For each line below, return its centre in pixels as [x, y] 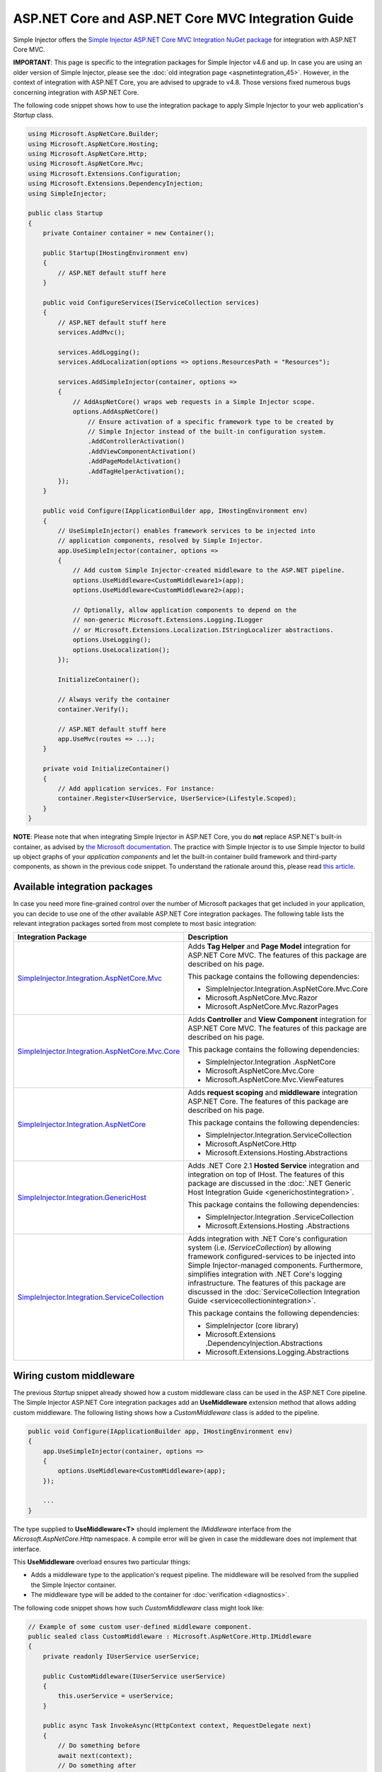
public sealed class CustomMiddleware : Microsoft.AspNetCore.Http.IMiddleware [170, 1636]
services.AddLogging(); [99, 352]
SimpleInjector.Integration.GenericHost [82, 1198]
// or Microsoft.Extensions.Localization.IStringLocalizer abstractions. [203, 630]
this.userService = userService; [116, 1696]
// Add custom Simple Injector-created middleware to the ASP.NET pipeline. [209, 570]
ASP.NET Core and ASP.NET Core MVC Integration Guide [183, 18]
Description [208, 937]
